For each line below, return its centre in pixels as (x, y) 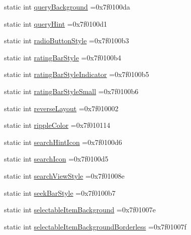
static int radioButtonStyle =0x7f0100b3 (67, 41)
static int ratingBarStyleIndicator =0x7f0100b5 (77, 74)
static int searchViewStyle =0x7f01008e (64, 175)
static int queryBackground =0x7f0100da (67, 7)
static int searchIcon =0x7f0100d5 (56, 159)
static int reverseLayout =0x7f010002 (61, 108)
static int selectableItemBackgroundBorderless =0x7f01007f (95, 226)
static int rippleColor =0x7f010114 (57, 125)
